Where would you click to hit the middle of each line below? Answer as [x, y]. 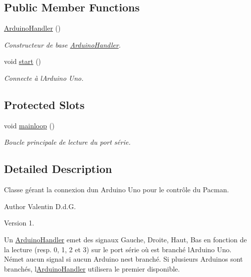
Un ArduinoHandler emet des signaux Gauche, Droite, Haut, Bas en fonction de [125, 239]
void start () [23, 61]
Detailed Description [58, 169]
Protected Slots [44, 104]
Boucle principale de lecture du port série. [67, 142]
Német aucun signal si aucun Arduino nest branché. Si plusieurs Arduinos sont [124, 259]
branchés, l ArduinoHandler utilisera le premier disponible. [92, 268]
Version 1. [19, 223]
